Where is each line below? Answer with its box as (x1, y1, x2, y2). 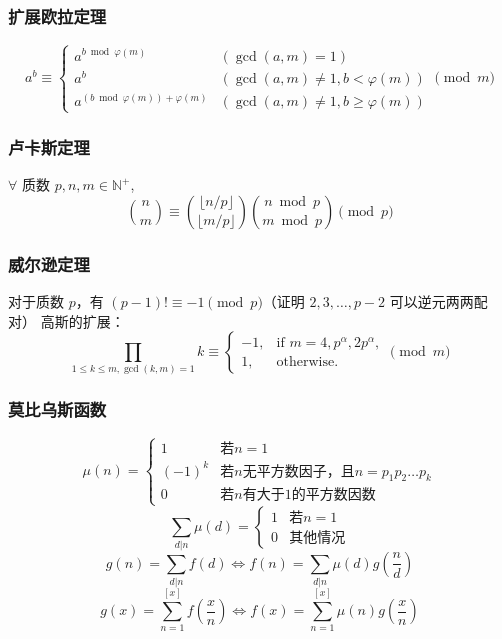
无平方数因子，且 (242, 464, 355, 479)
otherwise (276, 354, 335, 369)
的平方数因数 (291, 488, 376, 503)
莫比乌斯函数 (8, 397, 107, 422)
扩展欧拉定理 (8, 3, 107, 28)
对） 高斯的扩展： (8, 310, 125, 331)
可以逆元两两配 (389, 290, 488, 311)
